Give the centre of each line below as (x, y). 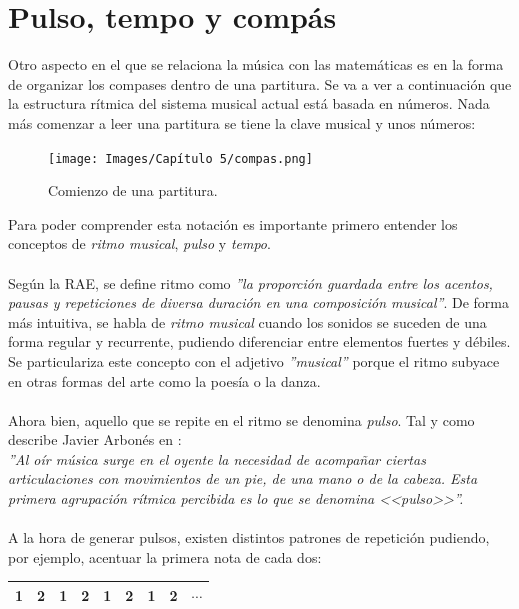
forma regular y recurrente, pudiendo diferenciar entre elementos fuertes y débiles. (259, 341)
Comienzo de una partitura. (133, 190)
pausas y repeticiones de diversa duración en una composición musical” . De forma (258, 302)
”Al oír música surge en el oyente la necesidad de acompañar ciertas (217, 458)
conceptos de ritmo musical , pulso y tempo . (139, 243)
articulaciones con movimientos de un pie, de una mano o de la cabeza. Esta (243, 478)
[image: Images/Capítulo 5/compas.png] (180, 158)
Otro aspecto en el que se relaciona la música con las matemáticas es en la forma (256, 64)
